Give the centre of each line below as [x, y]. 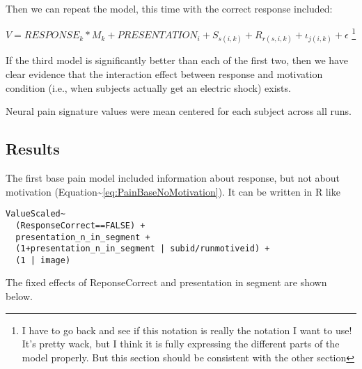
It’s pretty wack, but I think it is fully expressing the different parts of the [181, 344]
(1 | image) [43, 260]
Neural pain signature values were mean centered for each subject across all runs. [179, 111]
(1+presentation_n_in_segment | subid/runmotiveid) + [143, 249]
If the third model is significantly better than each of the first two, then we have [177, 60]
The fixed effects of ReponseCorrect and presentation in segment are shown [166, 282]
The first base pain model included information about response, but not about [173, 178]
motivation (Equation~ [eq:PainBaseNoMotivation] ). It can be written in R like [173, 191]
